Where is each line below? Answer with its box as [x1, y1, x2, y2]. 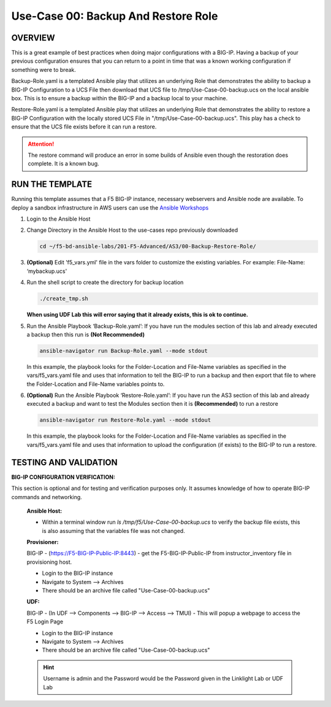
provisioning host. [26, 558, 72, 566]
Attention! [28, 140, 55, 148]
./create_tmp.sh [39, 295, 89, 302]
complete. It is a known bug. [28, 160, 99, 167]
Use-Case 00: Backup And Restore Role [11, 9, 218, 23]
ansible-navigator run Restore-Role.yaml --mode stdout [39, 417, 211, 424]
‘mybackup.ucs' [26, 267, 67, 275]
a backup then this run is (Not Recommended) [26, 331, 145, 338]
